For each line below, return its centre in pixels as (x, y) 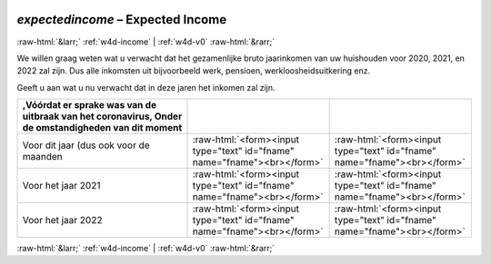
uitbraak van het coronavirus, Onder (102, 116)
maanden (42, 157)
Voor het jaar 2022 (62, 220)
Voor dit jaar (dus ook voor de (86, 145)
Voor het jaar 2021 (61, 186)
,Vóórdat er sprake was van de (90, 105)
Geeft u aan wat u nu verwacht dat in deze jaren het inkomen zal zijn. (146, 87)
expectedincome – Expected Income (122, 20)
